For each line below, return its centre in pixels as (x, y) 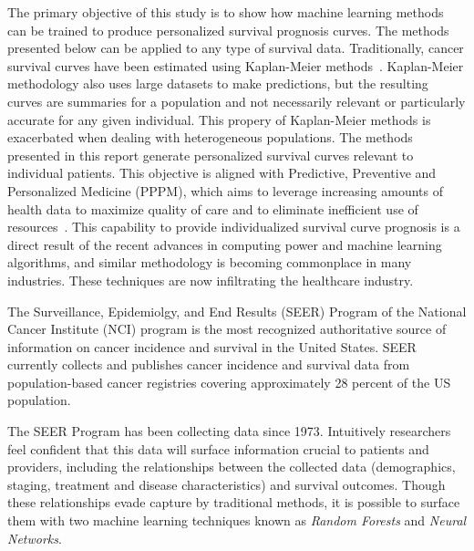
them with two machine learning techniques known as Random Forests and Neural (237, 520)
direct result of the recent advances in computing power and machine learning (225, 244)
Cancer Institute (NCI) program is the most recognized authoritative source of (227, 329)
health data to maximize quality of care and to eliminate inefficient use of (213, 208)
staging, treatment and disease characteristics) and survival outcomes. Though (227, 484)
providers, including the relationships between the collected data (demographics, (232, 467)
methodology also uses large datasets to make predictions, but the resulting (218, 83)
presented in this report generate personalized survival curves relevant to (211, 155)
